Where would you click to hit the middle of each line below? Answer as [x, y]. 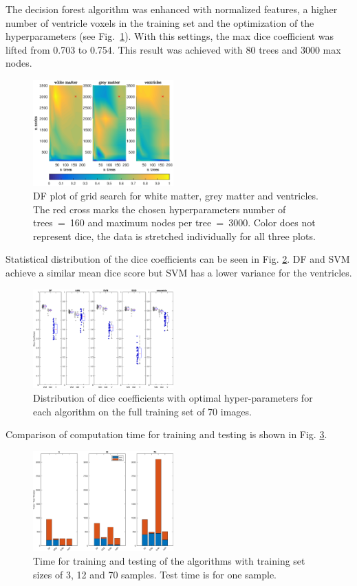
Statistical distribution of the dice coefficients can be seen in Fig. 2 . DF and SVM [178, 259]
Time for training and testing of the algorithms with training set [169, 561]
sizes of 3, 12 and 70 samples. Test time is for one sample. [155, 574]
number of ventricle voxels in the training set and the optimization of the [160, 22]
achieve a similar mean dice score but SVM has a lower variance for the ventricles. [179, 272]
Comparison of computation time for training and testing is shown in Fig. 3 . [166, 434]
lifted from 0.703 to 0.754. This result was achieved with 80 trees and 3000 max [173, 49]
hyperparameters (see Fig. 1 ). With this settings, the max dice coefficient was [170, 36]
